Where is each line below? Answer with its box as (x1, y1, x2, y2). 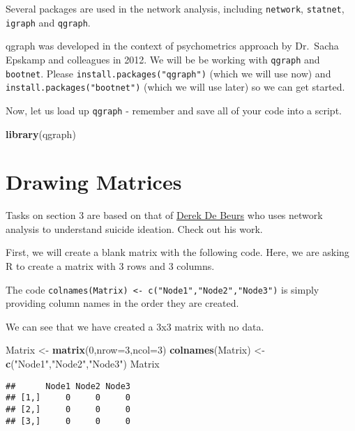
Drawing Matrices (6, 167, 182, 196)
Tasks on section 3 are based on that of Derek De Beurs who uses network (6, 208, 323, 222)
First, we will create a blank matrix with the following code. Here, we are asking (6, 245, 349, 259)
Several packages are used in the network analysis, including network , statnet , (6, 1, 345, 15)
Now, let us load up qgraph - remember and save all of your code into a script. (6, 103, 342, 117)
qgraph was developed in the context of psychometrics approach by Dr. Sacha (6, 38, 339, 53)
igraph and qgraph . (6, 15, 91, 29)
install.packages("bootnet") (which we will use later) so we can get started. (6, 80, 345, 94)
